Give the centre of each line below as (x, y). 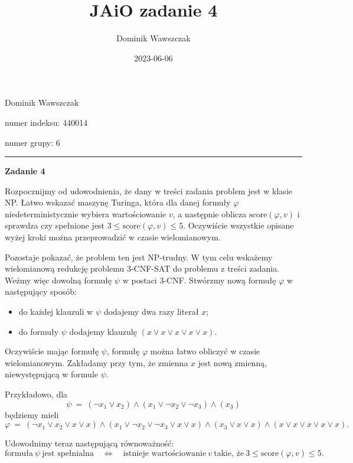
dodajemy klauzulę (103, 331)
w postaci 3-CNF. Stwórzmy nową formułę (199, 280)
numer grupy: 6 (32, 142)
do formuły (39, 331)
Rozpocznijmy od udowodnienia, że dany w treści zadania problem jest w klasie (148, 190)
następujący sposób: (41, 291)
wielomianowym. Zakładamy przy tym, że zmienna (97, 362)
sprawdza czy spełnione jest (55, 225)
